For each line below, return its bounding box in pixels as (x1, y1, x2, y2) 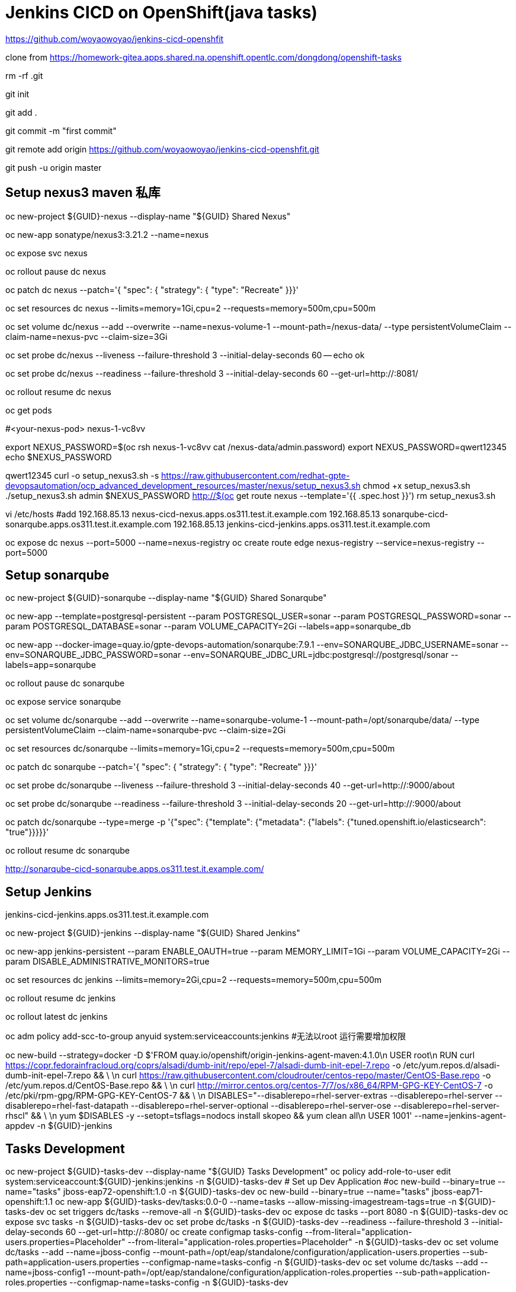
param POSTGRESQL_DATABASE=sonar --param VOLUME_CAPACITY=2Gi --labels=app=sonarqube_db (5, 621, 411, 632)
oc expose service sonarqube (5, 696, 121, 707)
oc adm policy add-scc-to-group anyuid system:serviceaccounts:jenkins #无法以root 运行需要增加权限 (5, 1031, 406, 1042)
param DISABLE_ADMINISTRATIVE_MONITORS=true (5, 956, 210, 967)
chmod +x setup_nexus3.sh (363, 480, 470, 491)
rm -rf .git (5, 70, 43, 81)
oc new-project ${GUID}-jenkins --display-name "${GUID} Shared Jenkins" (5, 928, 300, 938)
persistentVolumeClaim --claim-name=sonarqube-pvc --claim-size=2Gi (5, 725, 286, 736)
